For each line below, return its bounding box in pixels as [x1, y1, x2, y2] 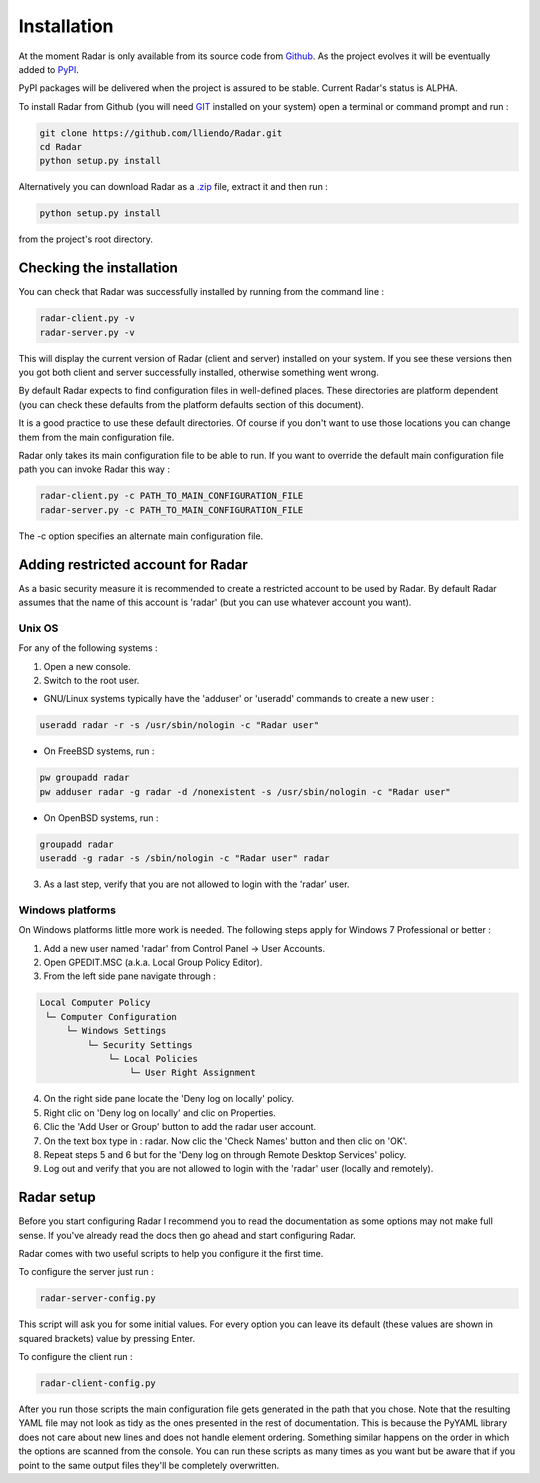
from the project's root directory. [18, 233, 154, 245]
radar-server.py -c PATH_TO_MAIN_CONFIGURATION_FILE [39, 504, 304, 515]
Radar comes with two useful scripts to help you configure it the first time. [18, 1247, 324, 1259]
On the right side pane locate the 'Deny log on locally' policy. [43, 1093, 295, 1105]
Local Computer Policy [39, 997, 151, 1009]
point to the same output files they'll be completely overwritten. [18, 1459, 280, 1471]
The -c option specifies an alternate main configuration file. [18, 530, 264, 542]
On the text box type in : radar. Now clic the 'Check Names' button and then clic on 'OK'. [43, 1135, 408, 1147]
